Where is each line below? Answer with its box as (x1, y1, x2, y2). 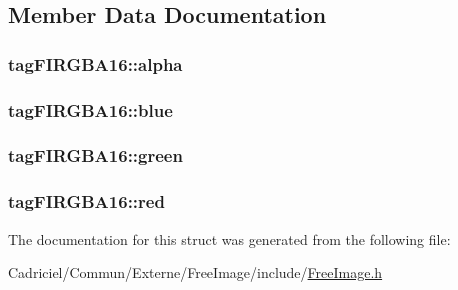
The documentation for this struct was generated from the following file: (8, 228, 451, 249)
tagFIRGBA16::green (8, 143, 183, 168)
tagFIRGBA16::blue (8, 97, 173, 122)
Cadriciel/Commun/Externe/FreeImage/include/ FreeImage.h (8, 262, 383, 283)
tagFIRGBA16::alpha (8, 51, 183, 76)
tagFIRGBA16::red (8, 189, 165, 214)
